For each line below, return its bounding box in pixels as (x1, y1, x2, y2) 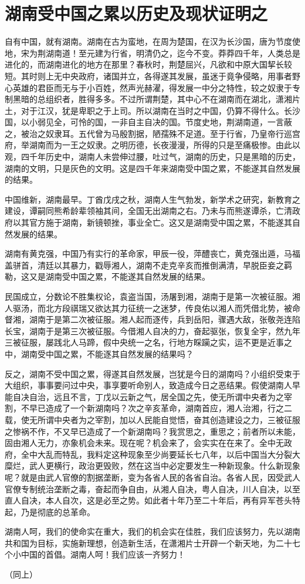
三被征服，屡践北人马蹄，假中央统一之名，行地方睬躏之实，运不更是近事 (5, 336, 284, 348)
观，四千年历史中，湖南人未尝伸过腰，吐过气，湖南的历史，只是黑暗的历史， (5, 150, 300, 163)
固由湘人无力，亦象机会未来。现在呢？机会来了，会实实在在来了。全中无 (5, 437, 284, 449)
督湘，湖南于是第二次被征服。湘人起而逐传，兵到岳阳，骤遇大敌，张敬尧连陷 (5, 313, 300, 325)
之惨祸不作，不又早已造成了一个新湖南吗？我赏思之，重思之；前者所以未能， (5, 425, 300, 437)
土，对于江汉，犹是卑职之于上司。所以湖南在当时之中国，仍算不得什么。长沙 (5, 104, 300, 116)
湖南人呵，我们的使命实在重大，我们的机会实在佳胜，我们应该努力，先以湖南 (5, 525, 300, 538)
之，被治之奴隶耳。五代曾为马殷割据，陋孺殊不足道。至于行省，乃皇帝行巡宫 (5, 127, 300, 139)
